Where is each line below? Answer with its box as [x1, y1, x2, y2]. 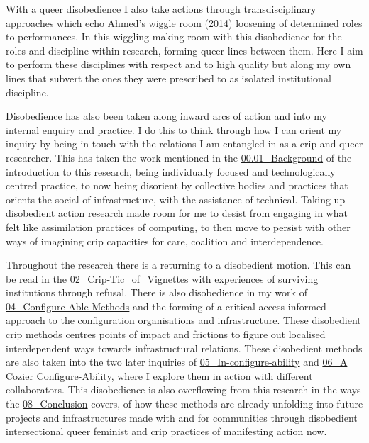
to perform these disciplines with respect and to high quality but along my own [6, 57, 351, 72]
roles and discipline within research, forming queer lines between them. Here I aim [6, 43, 363, 57]
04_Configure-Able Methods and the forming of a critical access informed [6, 298, 326, 313]
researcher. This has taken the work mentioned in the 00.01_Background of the [6, 150, 352, 164]
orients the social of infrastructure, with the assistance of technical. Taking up [6, 191, 346, 206]
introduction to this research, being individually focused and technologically [6, 164, 336, 179]
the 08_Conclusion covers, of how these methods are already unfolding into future [6, 396, 363, 411]
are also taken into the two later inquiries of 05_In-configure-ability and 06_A [6, 354, 348, 369]
